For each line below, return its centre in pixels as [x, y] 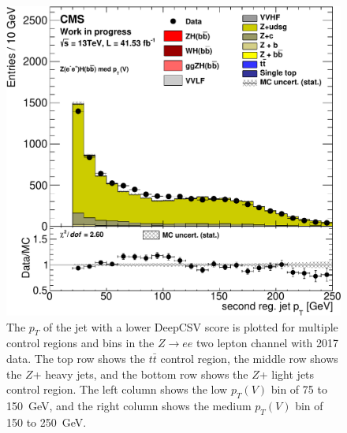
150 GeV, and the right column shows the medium [129, 405]
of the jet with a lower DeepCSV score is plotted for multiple [191, 326]
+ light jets [287, 374]
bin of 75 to [299, 389]
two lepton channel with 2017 [267, 343]
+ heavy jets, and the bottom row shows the [140, 374]
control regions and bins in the [80, 343]
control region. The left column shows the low [117, 389]
